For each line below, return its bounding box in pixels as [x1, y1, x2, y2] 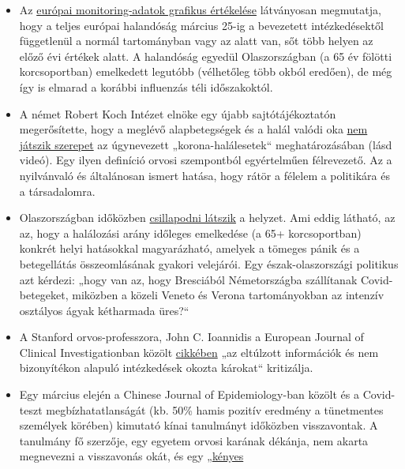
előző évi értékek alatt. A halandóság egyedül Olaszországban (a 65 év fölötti [19, 47, 392, 64]
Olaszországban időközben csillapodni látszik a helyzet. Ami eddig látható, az [19, 209, 396, 226]
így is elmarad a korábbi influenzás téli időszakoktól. [19, 78, 273, 95]
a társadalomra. [19, 182, 96, 199]
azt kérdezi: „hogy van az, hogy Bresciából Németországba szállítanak [19, 271, 358, 287]
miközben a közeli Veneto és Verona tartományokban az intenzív [72, 287, 384, 303]
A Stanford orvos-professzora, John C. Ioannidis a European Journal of [19, 328, 364, 345]
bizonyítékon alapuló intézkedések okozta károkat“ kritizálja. [19, 359, 313, 376]
